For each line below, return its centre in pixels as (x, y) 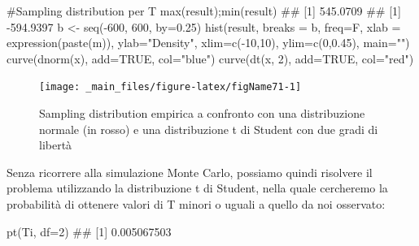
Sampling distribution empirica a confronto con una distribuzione (202, 113)
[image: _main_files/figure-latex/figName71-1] (170, 87)
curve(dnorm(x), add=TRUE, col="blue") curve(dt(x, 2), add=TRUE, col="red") (210, 58)
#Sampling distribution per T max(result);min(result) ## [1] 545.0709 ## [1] (204, 11)
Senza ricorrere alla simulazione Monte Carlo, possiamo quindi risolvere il (190, 172)
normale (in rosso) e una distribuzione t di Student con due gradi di (209, 129)
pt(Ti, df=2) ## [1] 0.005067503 (89, 231)
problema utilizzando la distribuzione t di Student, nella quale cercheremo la (197, 188)
